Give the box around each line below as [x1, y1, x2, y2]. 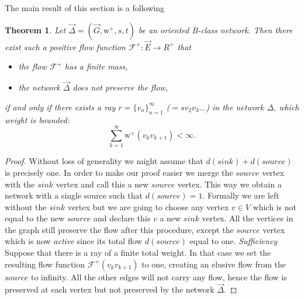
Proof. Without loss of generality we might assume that [5, 155, 203, 167]
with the [5, 178, 35, 190]
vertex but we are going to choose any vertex [68, 200, 229, 213]
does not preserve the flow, [72, 81, 168, 93]
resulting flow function [5, 258, 85, 270]
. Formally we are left [202, 189, 279, 201]
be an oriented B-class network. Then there [138, 23, 293, 36]
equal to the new [5, 212, 65, 224]
